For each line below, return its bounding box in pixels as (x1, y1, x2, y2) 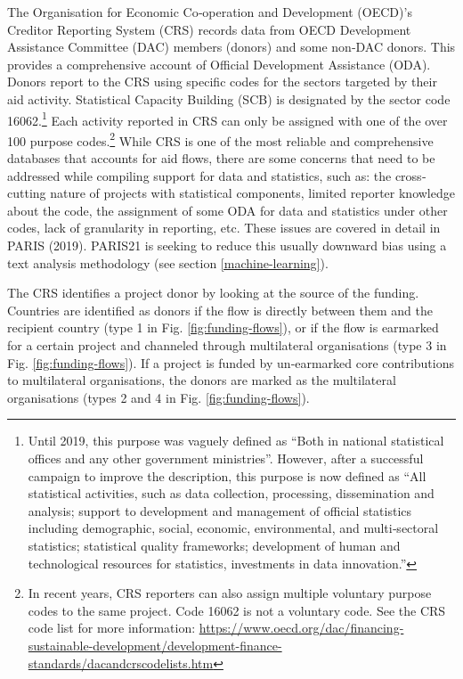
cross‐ (394, 166, 426, 184)
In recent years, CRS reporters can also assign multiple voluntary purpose (28, 584, 432, 602)
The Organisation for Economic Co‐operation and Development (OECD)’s (7, 3, 412, 20)
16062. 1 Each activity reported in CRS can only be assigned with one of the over (7, 108, 448, 129)
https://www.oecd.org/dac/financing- (199, 618, 404, 637)
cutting (7, 184, 46, 202)
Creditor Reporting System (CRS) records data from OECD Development (7, 20, 411, 38)
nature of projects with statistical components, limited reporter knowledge (50, 184, 455, 202)
